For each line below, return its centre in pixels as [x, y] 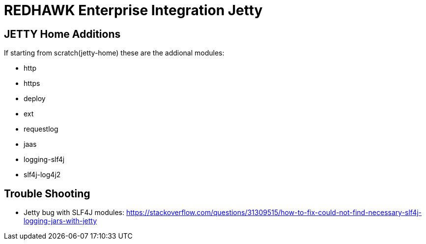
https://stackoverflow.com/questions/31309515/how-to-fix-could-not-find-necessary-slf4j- [274, 213]
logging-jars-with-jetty [60, 221]
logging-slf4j [44, 160]
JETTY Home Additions [62, 34]
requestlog [41, 129]
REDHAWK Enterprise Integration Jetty [133, 10]
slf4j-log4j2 [42, 175]
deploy [35, 99]
